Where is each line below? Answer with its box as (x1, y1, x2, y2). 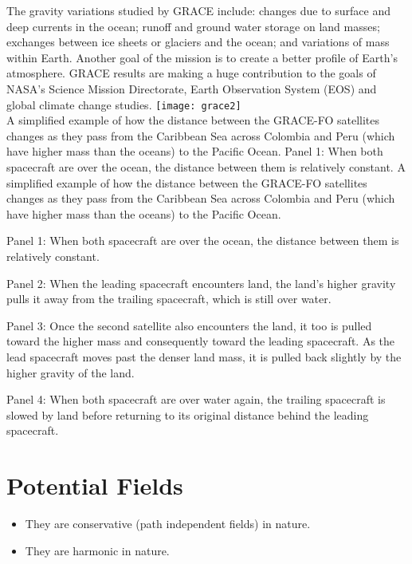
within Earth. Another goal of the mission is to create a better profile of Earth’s (6, 49, 398, 65)
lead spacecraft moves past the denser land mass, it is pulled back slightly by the (6, 348, 402, 365)
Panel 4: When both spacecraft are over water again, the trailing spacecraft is (6, 391, 386, 408)
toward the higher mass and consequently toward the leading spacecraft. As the (6, 333, 395, 349)
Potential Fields (6, 469, 183, 502)
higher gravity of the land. (6, 364, 135, 381)
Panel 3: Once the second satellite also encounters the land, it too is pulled (6, 317, 372, 333)
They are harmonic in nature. (25, 542, 170, 558)
